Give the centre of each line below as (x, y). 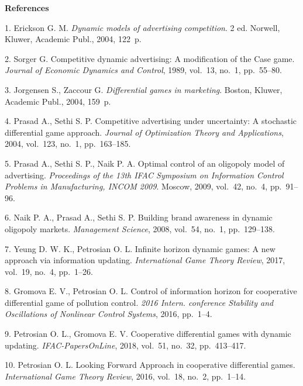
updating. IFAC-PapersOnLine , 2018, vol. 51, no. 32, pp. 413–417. (125, 345)
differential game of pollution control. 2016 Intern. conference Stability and (139, 302)
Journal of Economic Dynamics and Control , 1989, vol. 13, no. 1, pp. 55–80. (143, 70)
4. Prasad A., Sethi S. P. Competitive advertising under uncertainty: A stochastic (151, 121)
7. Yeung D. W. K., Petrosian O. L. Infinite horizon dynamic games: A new (140, 248)
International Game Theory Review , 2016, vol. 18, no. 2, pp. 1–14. (125, 376)
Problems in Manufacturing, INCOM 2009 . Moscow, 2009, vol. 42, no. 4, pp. (143, 186)
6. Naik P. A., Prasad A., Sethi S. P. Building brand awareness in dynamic (139, 217)
